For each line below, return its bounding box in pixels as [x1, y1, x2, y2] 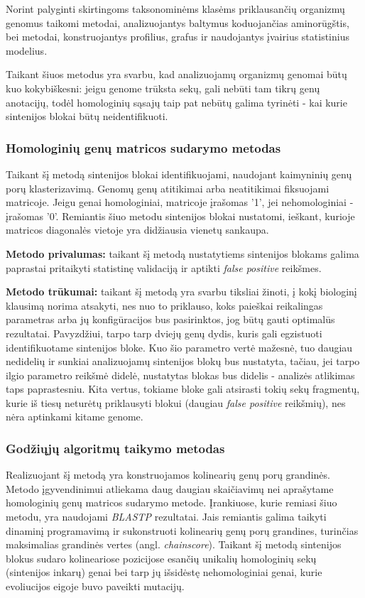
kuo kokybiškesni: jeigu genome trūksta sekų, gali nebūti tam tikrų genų [6, 80, 320, 95]
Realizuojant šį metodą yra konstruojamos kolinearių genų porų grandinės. [6, 467, 330, 482]
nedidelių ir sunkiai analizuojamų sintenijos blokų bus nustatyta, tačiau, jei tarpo [6, 354, 360, 369]
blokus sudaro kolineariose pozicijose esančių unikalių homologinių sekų [6, 550, 317, 565]
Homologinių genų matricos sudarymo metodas [6, 138, 281, 156]
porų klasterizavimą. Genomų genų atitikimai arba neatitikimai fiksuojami [6, 180, 329, 195]
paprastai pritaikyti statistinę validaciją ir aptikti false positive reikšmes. [6, 260, 322, 275]
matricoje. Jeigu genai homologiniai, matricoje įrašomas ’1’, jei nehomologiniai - [6, 195, 354, 210]
